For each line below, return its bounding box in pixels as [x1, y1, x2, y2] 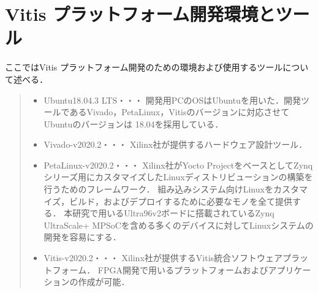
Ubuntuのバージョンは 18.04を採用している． [44, 117, 224, 130]
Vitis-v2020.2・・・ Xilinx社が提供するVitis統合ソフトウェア [44, 251, 283, 264]
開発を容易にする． [44, 230, 121, 243]
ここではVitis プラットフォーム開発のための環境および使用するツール [5, 61, 283, 74]
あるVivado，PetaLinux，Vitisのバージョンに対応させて [69, 105, 290, 118]
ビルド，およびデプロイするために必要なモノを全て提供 [69, 194, 292, 207]
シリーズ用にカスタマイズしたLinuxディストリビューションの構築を [44, 170, 313, 183]
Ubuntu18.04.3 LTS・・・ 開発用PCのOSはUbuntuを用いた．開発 [44, 93, 301, 106]
